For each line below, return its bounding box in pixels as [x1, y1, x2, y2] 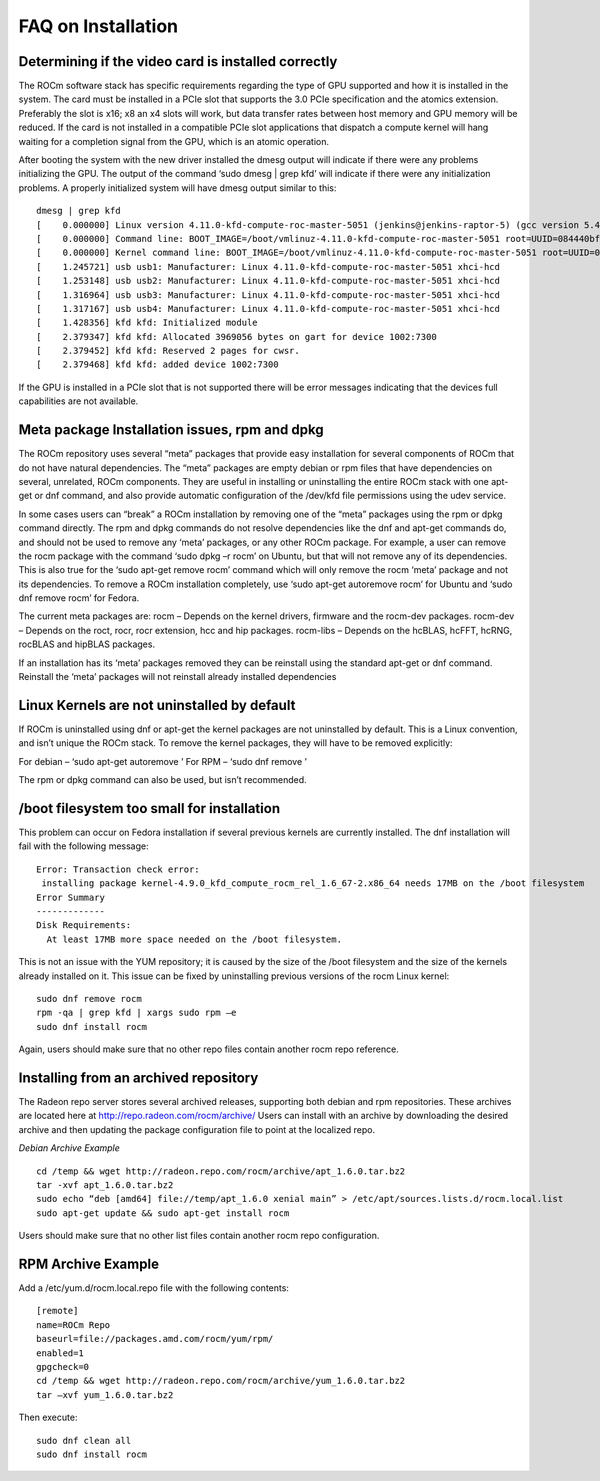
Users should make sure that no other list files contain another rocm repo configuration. [18, 1230, 380, 1242]
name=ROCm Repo [36, 1319, 111, 1330]
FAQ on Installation [18, 15, 179, 37]
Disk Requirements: [36, 920, 132, 931]
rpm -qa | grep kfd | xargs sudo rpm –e [36, 1007, 237, 1019]
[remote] [36, 1305, 79, 1317]
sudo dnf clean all [36, 1435, 132, 1446]
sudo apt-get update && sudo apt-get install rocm [36, 1207, 290, 1219]
